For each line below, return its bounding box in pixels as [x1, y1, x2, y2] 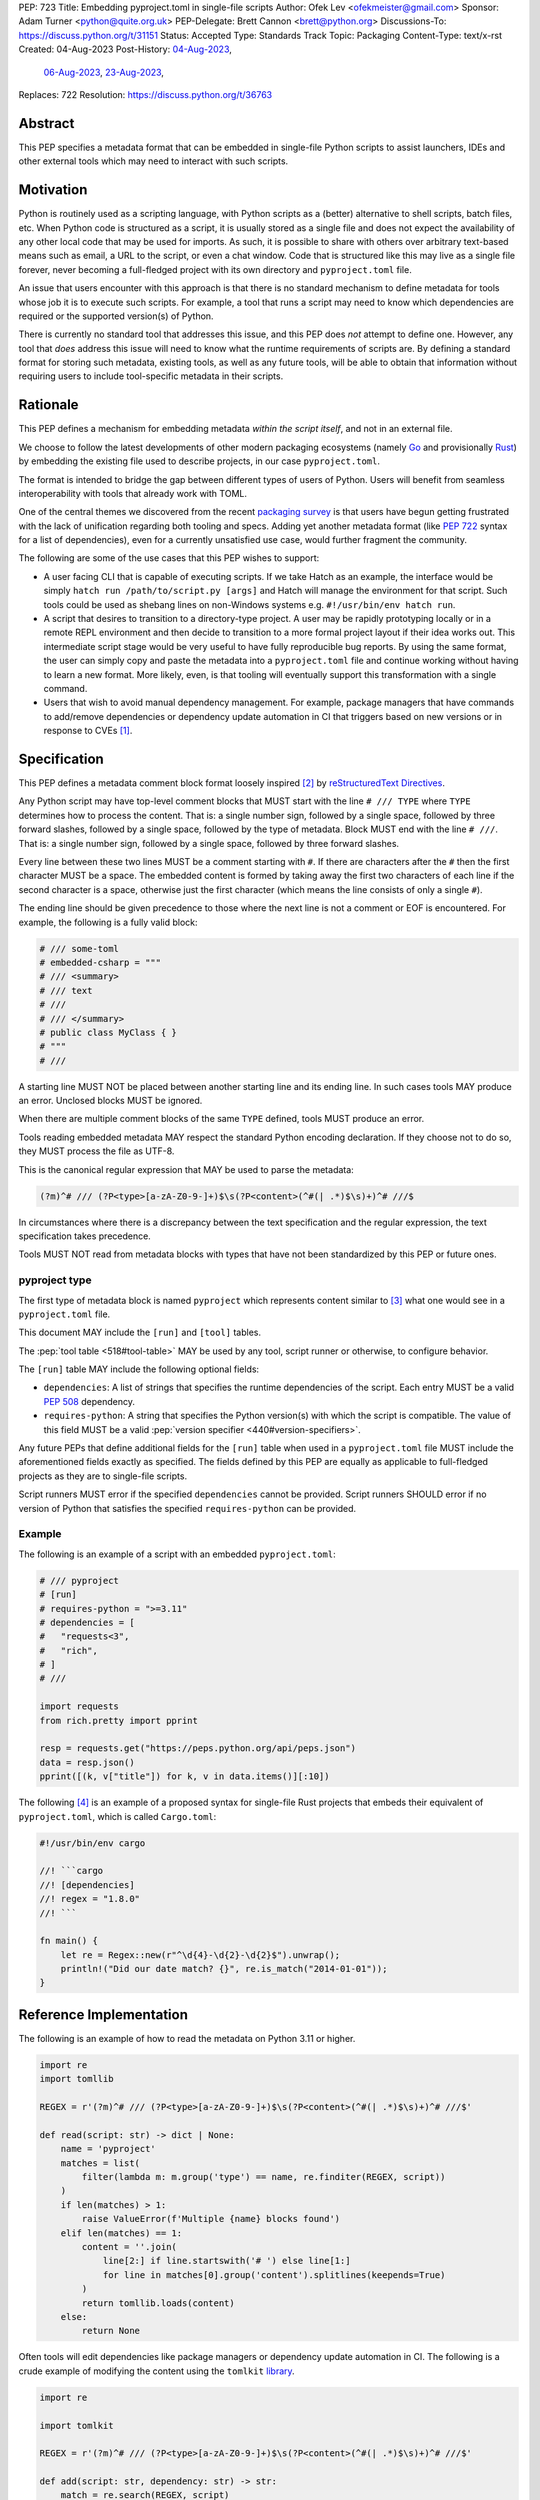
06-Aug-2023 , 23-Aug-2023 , [43, 66, 165, 78]
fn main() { [39, 1935, 99, 1947]
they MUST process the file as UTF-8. [18, 1145, 175, 1157]
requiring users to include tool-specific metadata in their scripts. [18, 370, 284, 382]
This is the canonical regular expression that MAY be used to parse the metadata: [18, 1163, 354, 1175]
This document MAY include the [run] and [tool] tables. [18, 1326, 262, 1339]
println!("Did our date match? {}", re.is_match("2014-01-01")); [60, 1963, 388, 1975]
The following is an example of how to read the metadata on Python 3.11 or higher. [18, 2032, 356, 2044]
